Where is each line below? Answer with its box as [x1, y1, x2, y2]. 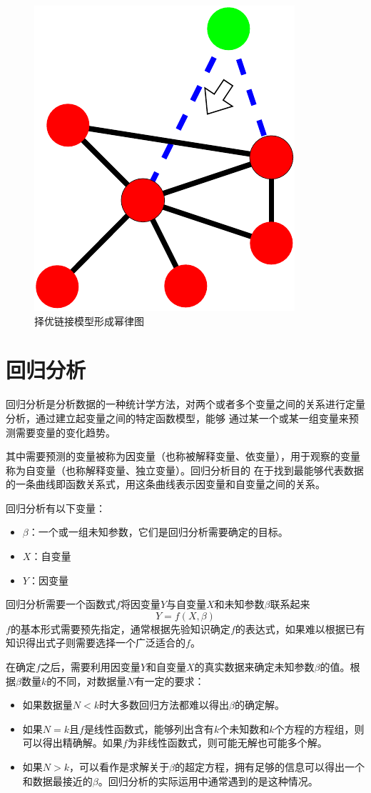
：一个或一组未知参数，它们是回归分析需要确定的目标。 [28, 524, 288, 539]
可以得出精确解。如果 [22, 735, 123, 750]
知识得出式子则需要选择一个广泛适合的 [6, 635, 185, 650]
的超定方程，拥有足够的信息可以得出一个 [174, 759, 365, 774]
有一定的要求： [134, 673, 205, 688]
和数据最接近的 [22, 773, 93, 788]
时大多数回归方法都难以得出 [99, 697, 229, 712]
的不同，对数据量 [46, 673, 127, 688]
